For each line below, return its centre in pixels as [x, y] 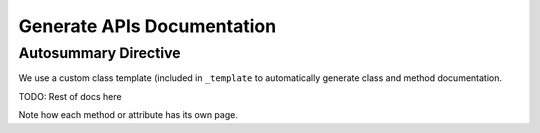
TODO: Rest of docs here [70, 96]
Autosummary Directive [99, 53]
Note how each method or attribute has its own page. [128, 115]
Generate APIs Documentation [147, 26]
